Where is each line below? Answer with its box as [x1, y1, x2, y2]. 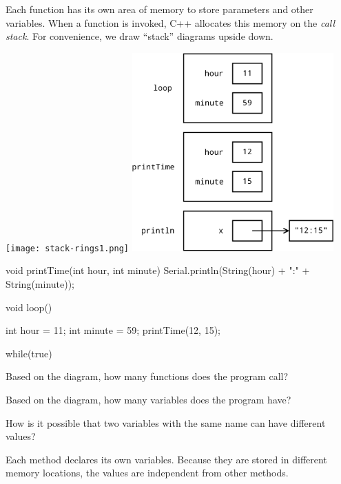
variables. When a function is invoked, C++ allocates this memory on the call [6, 15, 335, 30]
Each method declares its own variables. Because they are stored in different [6, 452, 327, 466]
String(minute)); [6, 277, 75, 291]
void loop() [6, 299, 52, 314]
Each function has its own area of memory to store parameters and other [6, 2, 313, 16]
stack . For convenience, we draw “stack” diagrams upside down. [6, 29, 273, 43]
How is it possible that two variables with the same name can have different [6, 415, 326, 430]
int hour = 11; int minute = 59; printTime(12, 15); [6, 323, 220, 337]
